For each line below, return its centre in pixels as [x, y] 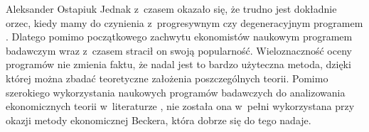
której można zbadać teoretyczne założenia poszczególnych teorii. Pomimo [167, 78]
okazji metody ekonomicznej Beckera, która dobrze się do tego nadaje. [159, 120]
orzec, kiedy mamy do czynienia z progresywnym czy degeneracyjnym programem [184, 22]
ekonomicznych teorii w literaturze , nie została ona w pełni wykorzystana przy [180, 106]
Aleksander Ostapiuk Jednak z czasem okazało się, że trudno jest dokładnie [171, 9]
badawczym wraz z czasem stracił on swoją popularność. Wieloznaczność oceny [179, 50]
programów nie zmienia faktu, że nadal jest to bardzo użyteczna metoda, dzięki [178, 64]
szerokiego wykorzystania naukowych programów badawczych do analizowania [176, 92]
